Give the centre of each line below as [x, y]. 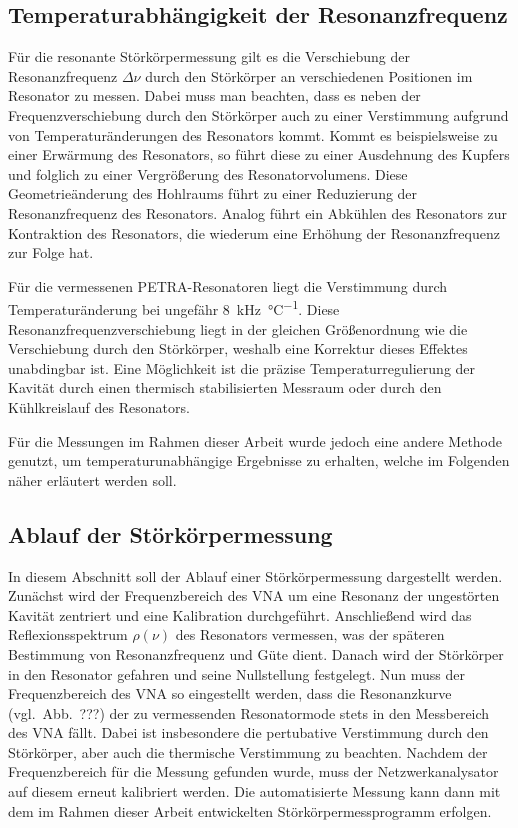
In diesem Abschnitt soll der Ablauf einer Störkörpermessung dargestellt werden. [255, 575]
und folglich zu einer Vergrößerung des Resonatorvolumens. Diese [208, 173]
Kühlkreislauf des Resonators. [99, 406]
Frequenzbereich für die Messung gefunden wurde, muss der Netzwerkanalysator [253, 771]
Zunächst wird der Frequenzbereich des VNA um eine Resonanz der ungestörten [254, 595]
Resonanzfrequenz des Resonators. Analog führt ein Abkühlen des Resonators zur [258, 212]
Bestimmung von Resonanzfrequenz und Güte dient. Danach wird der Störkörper [256, 653]
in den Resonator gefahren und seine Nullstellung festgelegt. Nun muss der [236, 673]
